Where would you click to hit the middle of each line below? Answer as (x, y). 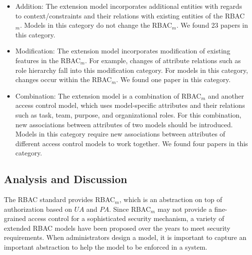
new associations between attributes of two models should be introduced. (124, 124)
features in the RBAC (48, 60)
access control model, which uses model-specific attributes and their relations (130, 105)
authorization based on (38, 209)
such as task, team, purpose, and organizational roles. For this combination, (128, 114)
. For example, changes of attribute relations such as (163, 60)
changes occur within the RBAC (63, 79)
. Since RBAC (130, 209)
